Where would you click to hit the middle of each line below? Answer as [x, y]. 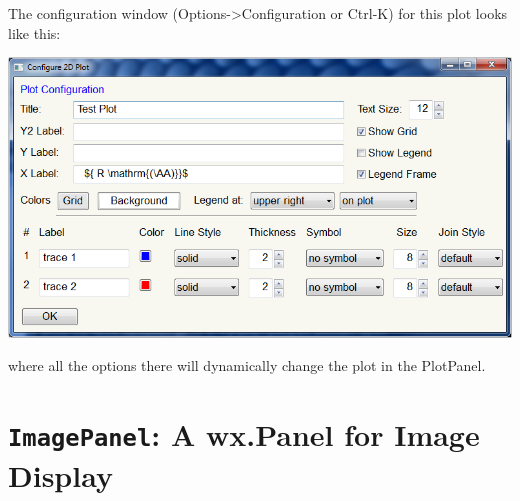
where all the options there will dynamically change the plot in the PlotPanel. [247, 365]
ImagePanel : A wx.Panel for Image [244, 434]
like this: [34, 32]
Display [60, 474]
